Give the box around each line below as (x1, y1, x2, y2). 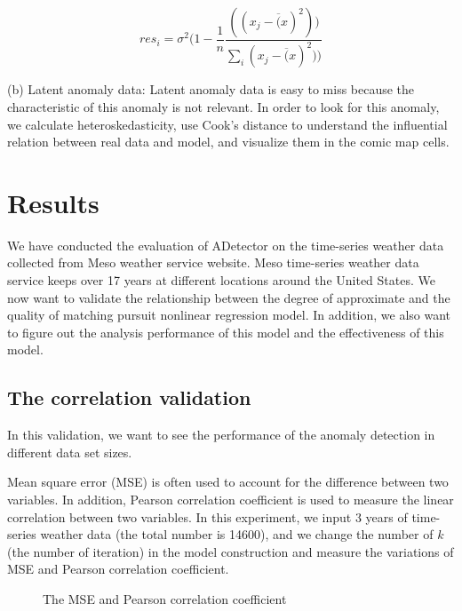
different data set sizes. (7, 442, 132, 461)
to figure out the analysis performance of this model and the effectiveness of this (7, 322, 444, 341)
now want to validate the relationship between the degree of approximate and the (7, 288, 450, 306)
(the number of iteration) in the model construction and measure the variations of (7, 542, 454, 560)
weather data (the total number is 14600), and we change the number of (40, 525, 434, 544)
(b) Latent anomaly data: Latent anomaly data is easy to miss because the (7, 80, 415, 99)
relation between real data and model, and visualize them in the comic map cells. (7, 132, 450, 151)
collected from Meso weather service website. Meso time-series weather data (7, 253, 419, 272)
